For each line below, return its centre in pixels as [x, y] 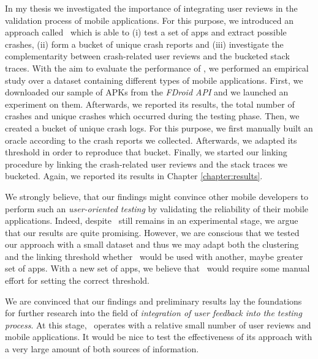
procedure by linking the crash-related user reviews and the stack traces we [146, 164]
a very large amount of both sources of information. [102, 349]
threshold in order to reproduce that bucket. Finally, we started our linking [146, 152]
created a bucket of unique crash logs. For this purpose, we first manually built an [159, 128]
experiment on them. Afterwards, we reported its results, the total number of [150, 104]
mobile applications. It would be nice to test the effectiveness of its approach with [159, 337]
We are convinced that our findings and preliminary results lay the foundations [153, 301]
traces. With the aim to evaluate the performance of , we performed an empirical [157, 68]
